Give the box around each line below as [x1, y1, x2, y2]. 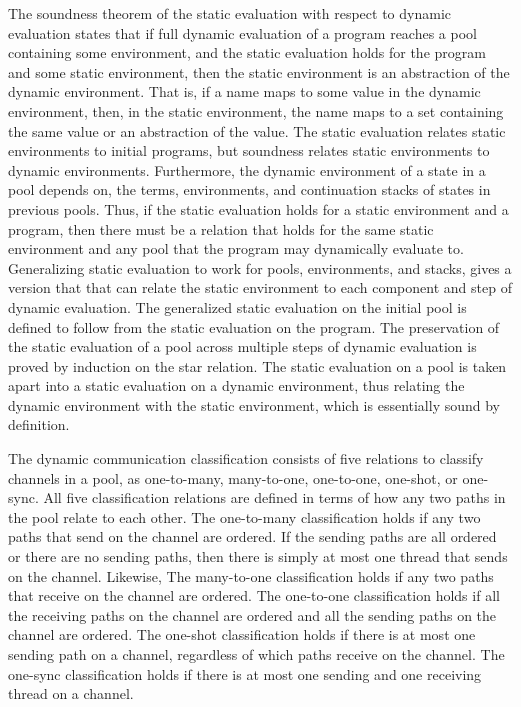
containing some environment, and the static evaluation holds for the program [8, 42, 486, 63]
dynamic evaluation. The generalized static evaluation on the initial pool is [8, 296, 467, 317]
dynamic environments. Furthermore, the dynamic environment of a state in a [8, 159, 486, 180]
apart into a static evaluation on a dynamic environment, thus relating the [8, 375, 465, 396]
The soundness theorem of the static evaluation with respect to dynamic [8, 3, 451, 23]
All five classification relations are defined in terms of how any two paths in [43, 487, 506, 508]
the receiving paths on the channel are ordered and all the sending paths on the [8, 604, 497, 625]
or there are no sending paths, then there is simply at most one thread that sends [8, 546, 508, 567]
